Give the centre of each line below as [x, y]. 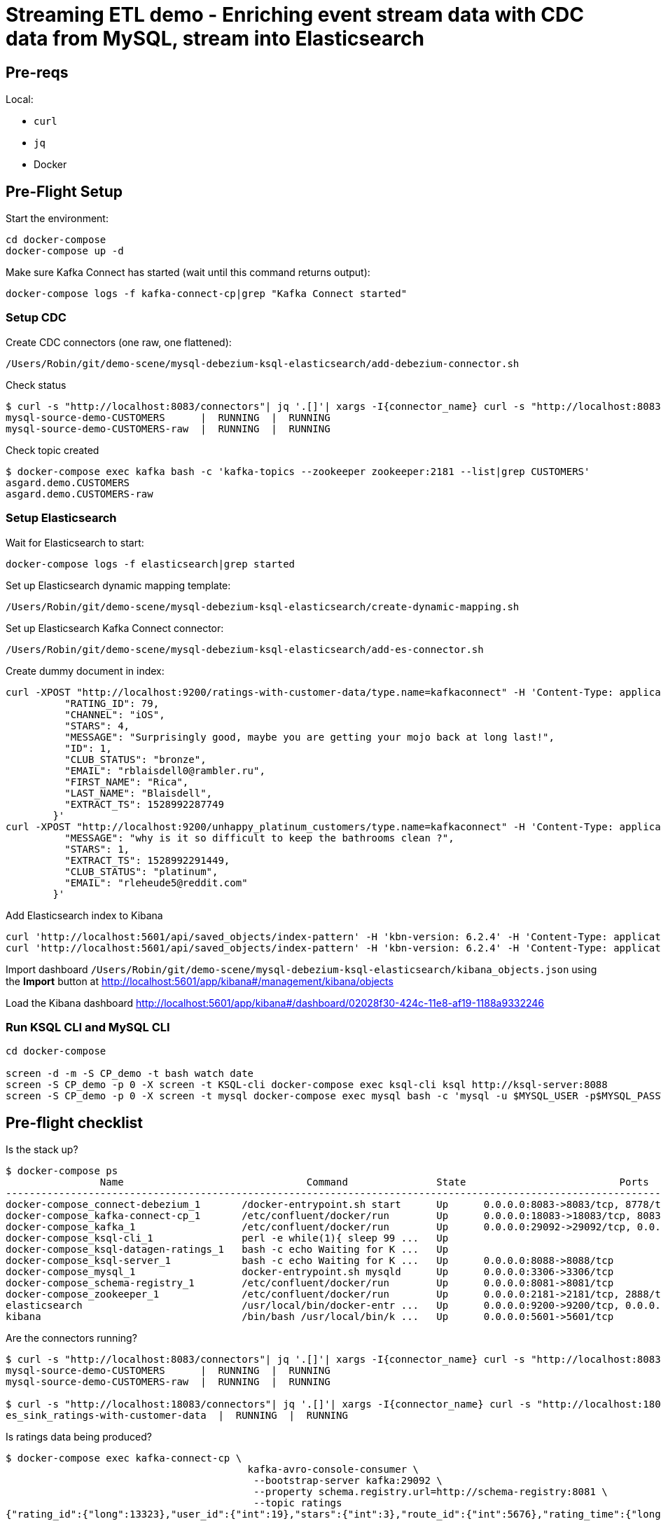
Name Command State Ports [374, 1182]
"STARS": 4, [97, 726]
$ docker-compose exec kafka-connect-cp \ [124, 1458]
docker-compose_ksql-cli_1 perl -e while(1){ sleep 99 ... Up [227, 1238]
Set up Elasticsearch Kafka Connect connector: [115, 628]
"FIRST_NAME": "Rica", [127, 782]
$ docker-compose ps [62, 1171]
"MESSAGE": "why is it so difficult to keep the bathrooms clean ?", [259, 838]
